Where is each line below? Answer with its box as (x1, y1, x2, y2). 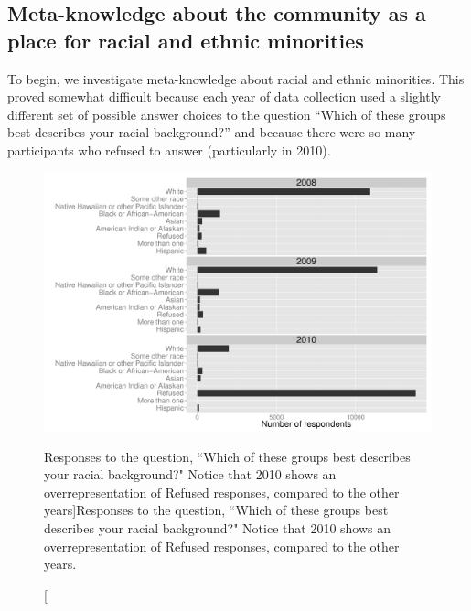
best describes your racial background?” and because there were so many (7, 123, 416, 142)
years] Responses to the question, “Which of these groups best (44, 500, 389, 520)
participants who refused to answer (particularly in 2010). (7, 140, 331, 159)
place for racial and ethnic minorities (7, 26, 364, 54)
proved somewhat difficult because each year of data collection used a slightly (7, 87, 442, 106)
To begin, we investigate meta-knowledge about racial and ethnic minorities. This (7, 69, 465, 88)
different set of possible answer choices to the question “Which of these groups (7, 104, 446, 123)
